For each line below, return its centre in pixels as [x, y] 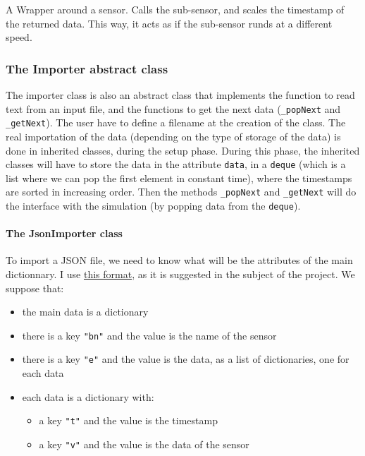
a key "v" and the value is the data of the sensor [144, 444]
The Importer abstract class [87, 68]
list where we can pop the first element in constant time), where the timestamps [179, 178]
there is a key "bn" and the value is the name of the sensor [149, 335]
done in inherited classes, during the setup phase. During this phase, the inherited [183, 150]
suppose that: [35, 288]
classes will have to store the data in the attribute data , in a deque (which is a [176, 164]
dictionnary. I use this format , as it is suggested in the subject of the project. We [180, 274]
